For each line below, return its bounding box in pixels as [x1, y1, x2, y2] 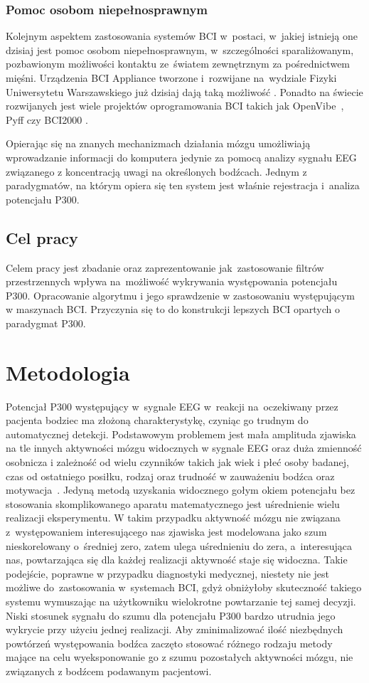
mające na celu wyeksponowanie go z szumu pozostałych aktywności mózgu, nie [6, 650, 353, 665]
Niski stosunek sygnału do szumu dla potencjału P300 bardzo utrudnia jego [6, 608, 336, 623]
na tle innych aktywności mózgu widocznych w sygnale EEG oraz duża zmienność [6, 440, 362, 455]
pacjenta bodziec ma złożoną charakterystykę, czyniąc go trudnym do [6, 413, 309, 428]
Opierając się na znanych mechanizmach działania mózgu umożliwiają [6, 136, 311, 151]
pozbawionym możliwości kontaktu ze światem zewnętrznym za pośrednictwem [6, 56, 351, 71]
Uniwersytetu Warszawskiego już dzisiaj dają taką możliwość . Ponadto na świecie [6, 84, 363, 99]
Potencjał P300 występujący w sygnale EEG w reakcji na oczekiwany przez [6, 398, 338, 413]
